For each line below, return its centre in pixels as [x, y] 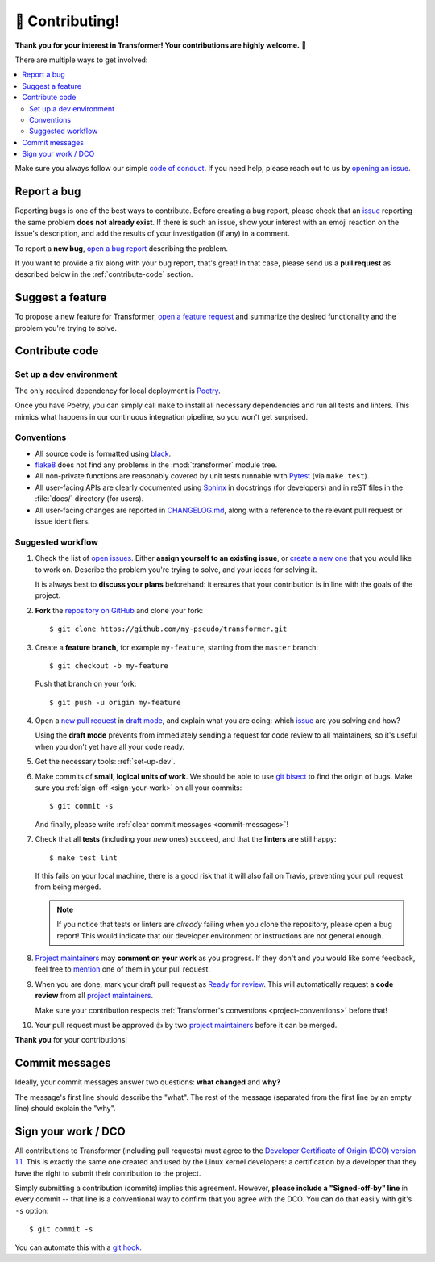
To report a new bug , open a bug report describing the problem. [122, 248]
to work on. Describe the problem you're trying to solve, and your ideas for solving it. [176, 570]
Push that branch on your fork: [86, 684]
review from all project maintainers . [94, 996]
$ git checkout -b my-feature [109, 665]
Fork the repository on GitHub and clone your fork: [119, 610]
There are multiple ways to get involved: [81, 60]
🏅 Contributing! [67, 21]
